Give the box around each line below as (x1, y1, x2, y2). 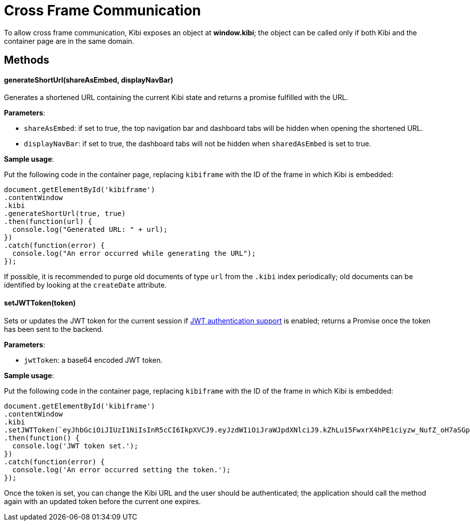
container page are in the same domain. (4, 36, 134, 45)
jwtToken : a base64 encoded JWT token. (24, 355, 163, 364)
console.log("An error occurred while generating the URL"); (12, 249, 256, 258)
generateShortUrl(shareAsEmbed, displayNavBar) (4, 75, 173, 84)
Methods (4, 54, 49, 67)
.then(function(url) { (4, 217, 93, 226)
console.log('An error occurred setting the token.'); (12, 465, 231, 474)
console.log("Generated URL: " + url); (12, 225, 168, 234)
